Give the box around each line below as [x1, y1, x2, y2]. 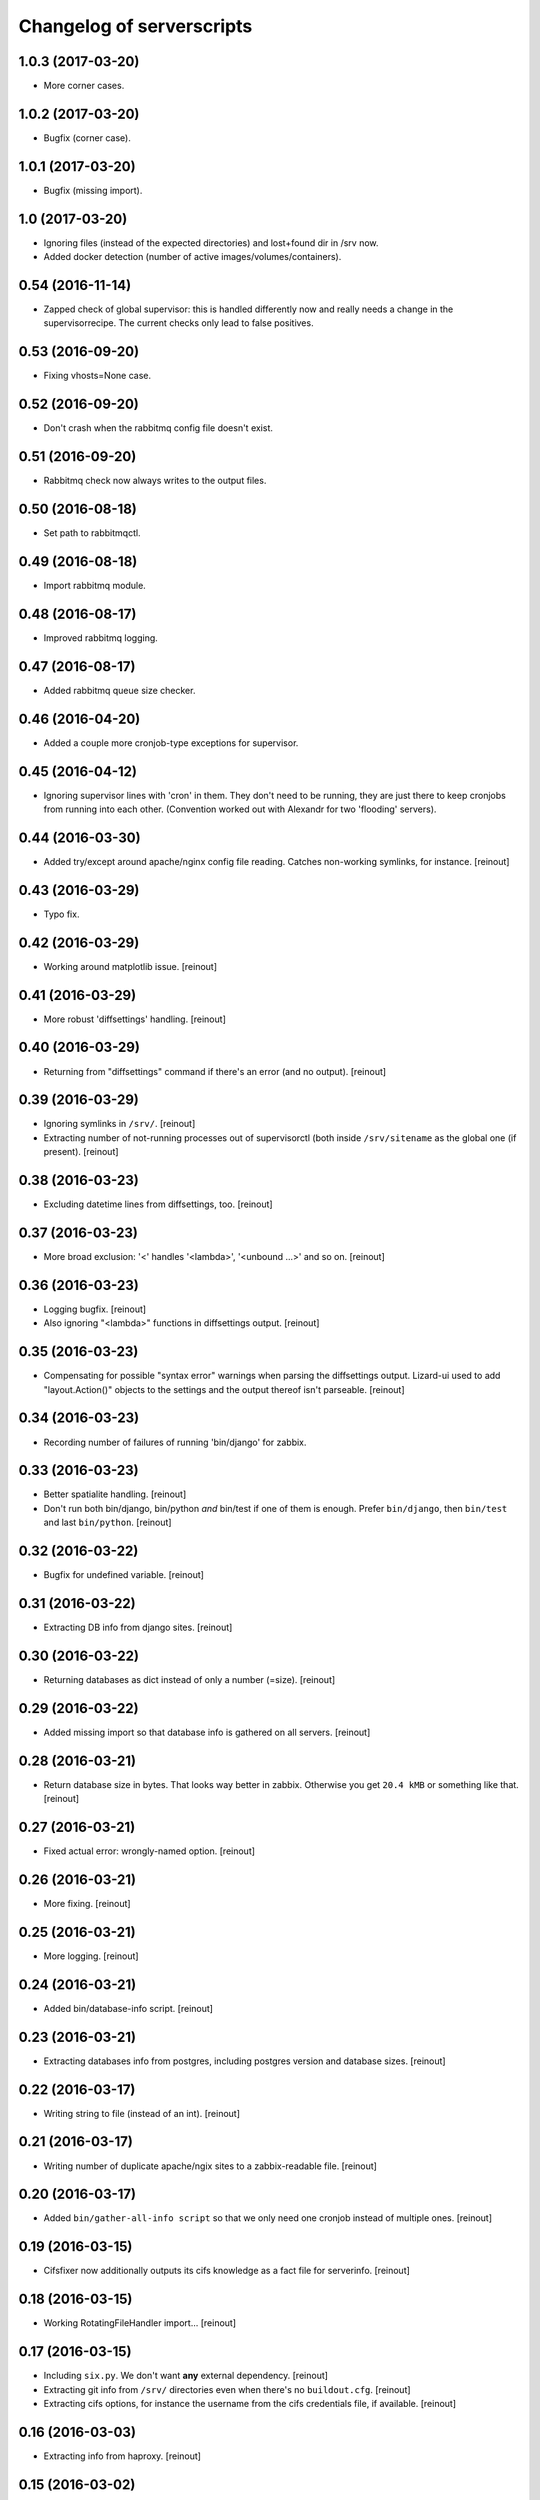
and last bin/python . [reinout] [43, 1516, 172, 1529]
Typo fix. [43, 908, 80, 920]
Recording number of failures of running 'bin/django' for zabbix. [43, 1436, 307, 1448]
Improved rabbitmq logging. [43, 631, 159, 644]
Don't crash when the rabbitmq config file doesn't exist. [43, 422, 274, 434]
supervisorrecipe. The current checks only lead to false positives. [43, 317, 314, 329]
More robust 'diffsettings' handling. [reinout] [43, 1013, 227, 1025]
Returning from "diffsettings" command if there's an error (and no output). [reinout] [43, 1065, 387, 1077]
